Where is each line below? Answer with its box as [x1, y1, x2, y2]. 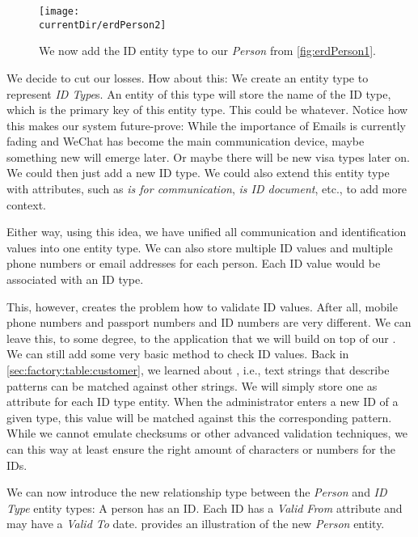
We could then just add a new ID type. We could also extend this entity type [6, 164, 390, 181]
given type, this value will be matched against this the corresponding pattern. [6, 408, 392, 425]
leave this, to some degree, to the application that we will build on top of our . [6, 329, 396, 346]
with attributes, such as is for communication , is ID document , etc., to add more [6, 180, 407, 197]
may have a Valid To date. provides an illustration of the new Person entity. [6, 515, 385, 532]
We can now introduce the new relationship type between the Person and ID [6, 484, 387, 501]
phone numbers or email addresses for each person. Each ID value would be [6, 255, 381, 272]
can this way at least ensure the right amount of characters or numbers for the [6, 440, 395, 457]
